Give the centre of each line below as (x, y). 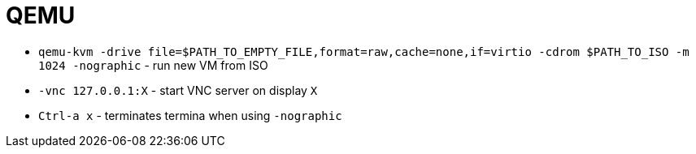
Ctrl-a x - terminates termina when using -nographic (190, 115)
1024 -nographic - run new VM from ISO (153, 65)
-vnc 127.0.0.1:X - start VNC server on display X (178, 90)
